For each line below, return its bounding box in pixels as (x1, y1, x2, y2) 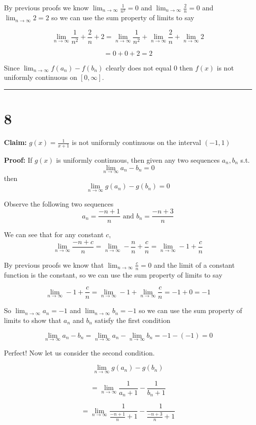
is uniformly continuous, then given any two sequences (56, 154, 220, 165)
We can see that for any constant (4, 229, 104, 240)
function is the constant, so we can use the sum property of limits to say (4, 269, 223, 280)
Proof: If (4, 154, 32, 165)
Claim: (4, 137, 27, 147)
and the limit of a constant (154, 259, 235, 270)
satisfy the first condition (95, 315, 170, 325)
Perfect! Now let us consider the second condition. (4, 347, 155, 357)
